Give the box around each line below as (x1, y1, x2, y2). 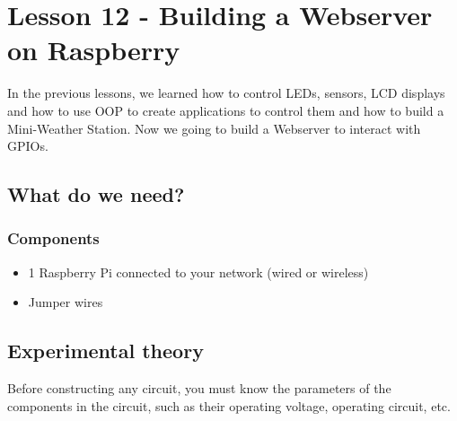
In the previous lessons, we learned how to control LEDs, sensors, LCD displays (7, 83, 445, 102)
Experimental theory (7, 337, 204, 364)
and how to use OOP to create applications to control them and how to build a (7, 101, 444, 119)
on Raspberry (7, 31, 180, 68)
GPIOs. (7, 136, 48, 155)
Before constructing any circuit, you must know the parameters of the (7, 379, 391, 398)
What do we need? (7, 180, 185, 208)
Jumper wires (28, 293, 103, 311)
